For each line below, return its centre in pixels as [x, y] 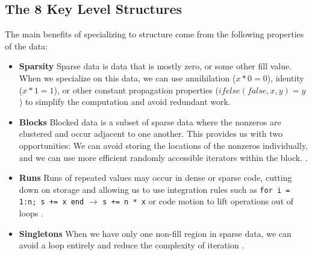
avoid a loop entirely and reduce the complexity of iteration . [132, 245]
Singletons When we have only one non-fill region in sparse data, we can [155, 233]
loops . [31, 213]
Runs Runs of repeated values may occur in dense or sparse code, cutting [155, 178]
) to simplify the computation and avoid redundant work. [125, 102]
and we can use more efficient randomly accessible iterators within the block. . [163, 157]
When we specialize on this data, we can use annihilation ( [127, 77]
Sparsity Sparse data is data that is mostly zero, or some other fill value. [155, 66]
